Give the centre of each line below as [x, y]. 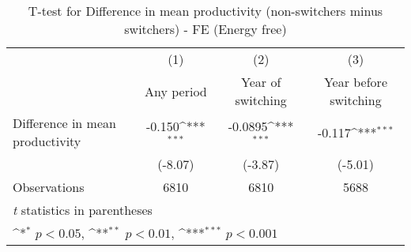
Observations [49, 187]
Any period [176, 91]
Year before [355, 82]
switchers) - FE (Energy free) [205, 29]
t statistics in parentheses [83, 210]
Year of [261, 82]
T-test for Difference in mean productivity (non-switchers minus [205, 11]
